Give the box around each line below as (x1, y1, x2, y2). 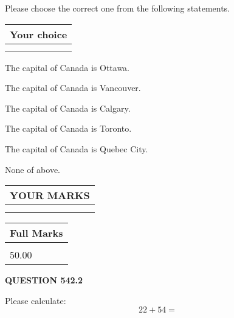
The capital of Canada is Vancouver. (5, 81, 141, 94)
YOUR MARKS (10, 188, 90, 203)
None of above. (5, 163, 60, 175)
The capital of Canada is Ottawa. (5, 61, 130, 73)
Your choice (10, 27, 67, 41)
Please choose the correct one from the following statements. (5, 2, 230, 14)
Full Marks (10, 226, 63, 240)
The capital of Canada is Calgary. (5, 101, 131, 114)
